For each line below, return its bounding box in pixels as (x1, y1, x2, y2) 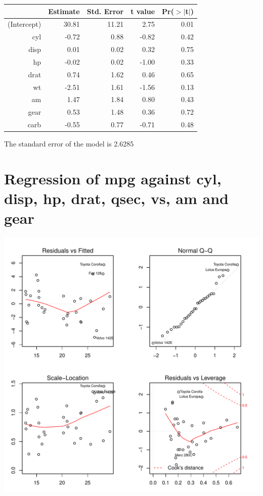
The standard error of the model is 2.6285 (4, 138, 134, 149)
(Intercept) (8, 19, 41, 29)
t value (130, 6, 155, 16)
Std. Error (86, 6, 124, 16)
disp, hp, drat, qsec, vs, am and (4, 188, 229, 209)
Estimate (48, 6, 80, 16)
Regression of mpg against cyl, (4, 168, 222, 188)
